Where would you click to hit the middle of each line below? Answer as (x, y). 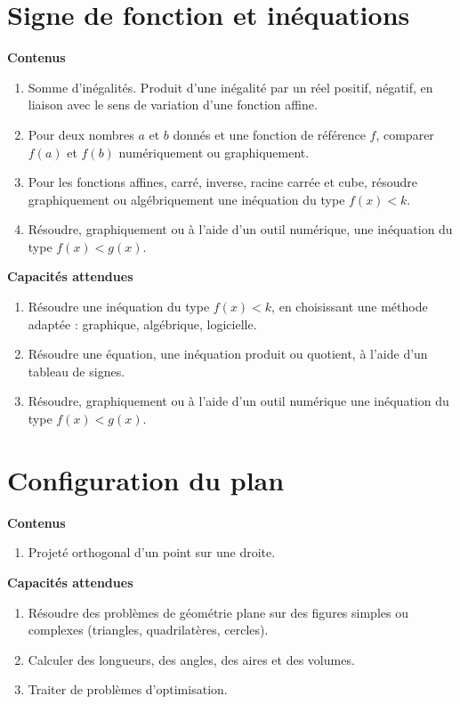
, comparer (405, 134)
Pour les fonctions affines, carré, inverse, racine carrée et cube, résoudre (223, 182)
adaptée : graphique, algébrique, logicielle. (142, 324)
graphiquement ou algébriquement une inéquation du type (186, 199)
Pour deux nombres (81, 134)
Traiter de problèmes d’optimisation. (128, 689)
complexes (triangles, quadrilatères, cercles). (148, 630)
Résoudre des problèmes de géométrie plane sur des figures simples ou (218, 612)
